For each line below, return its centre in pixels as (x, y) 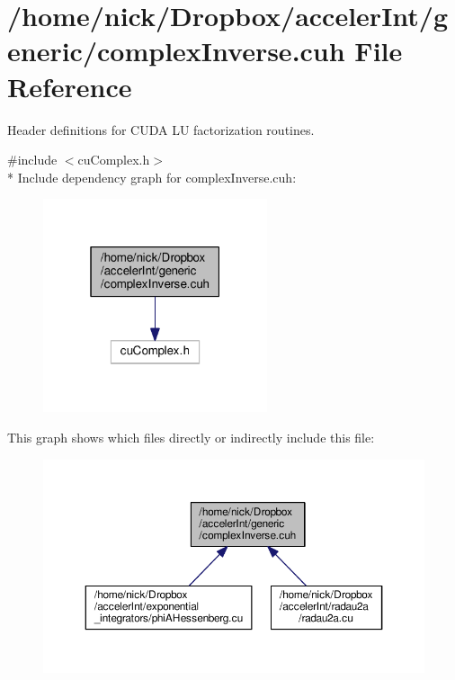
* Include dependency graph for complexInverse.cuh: (152, 177)
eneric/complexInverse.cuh (176, 51)
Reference (70, 86)
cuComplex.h (114, 160)
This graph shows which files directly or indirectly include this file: (191, 438)
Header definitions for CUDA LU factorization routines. (161, 129)
